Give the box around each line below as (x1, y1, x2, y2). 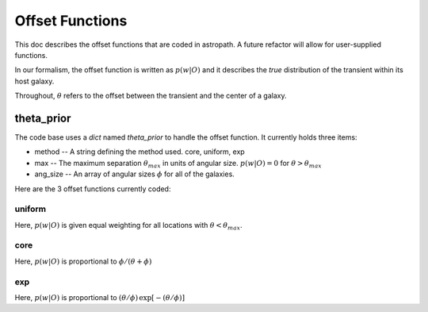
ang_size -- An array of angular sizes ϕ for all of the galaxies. (34, 169, 235, 179)
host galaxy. (14, 76, 55, 86)
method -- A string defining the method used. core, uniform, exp (34, 147, 245, 156)
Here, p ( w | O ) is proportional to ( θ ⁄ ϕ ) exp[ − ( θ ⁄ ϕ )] (14, 293, 185, 302)
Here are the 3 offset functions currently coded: (14, 183, 171, 194)
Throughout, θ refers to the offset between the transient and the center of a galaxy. (14, 91, 287, 101)
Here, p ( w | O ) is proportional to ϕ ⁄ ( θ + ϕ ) (14, 256, 152, 266)
